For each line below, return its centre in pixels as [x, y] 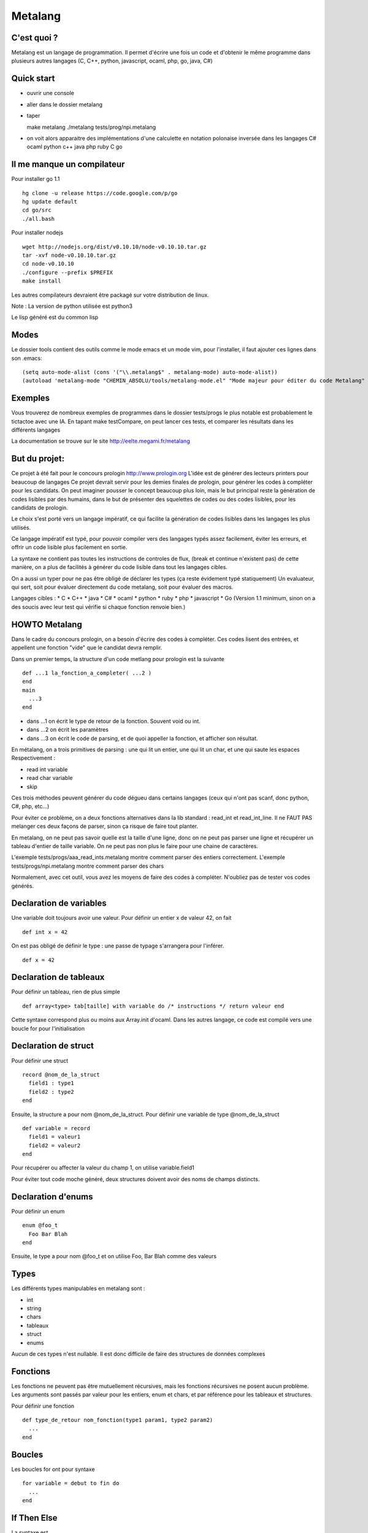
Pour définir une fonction [43, 1406]
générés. [22, 885]
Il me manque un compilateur [68, 165]
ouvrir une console [51, 93]
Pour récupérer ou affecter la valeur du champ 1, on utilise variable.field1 [103, 1168]
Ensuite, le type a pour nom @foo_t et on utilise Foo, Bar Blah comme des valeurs [114, 1256]
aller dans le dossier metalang [65, 104]
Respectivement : [33, 758]
